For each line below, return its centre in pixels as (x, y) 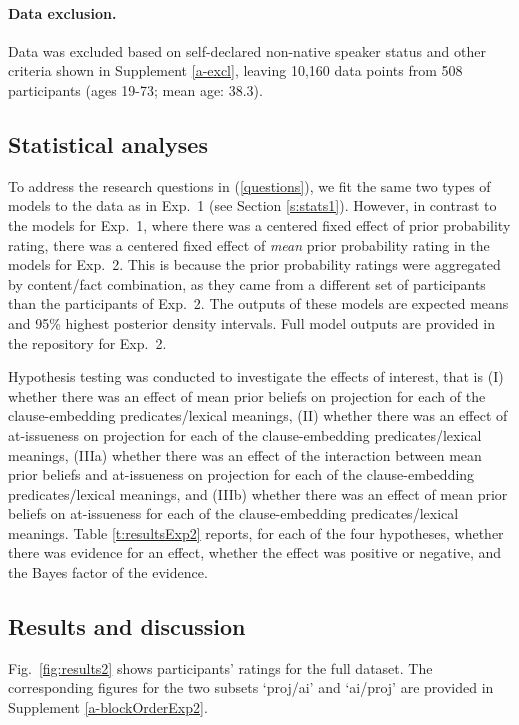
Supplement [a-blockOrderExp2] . (108, 707)
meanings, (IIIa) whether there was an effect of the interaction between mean (245, 454)
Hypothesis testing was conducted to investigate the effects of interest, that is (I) (256, 376)
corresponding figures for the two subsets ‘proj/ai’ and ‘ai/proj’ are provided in (251, 687)
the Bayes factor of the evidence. (108, 572)
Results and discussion (127, 626)
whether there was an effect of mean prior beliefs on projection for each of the (247, 395)
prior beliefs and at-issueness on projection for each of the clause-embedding (241, 474)
